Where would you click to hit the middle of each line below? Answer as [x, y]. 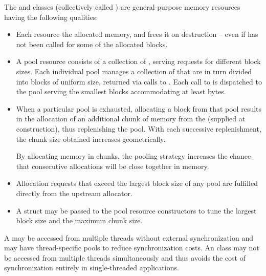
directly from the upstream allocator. [74, 193]
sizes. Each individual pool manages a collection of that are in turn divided [134, 71]
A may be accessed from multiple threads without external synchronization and [129, 237]
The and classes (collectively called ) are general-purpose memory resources [122, 7]
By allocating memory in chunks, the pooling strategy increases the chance [134, 156]
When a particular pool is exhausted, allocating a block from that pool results [139, 108]
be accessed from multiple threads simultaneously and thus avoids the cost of [125, 257]
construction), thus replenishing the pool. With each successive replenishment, [139, 128]
